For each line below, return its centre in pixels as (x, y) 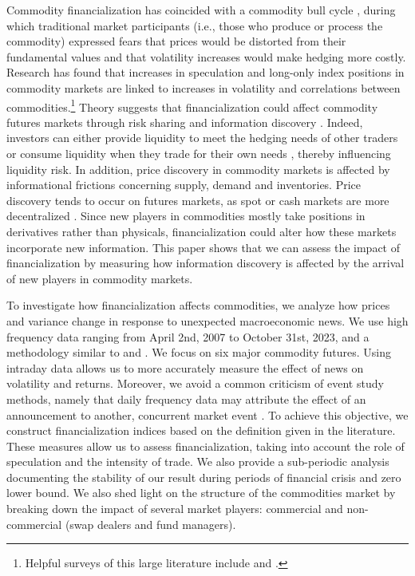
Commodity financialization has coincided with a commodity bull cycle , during (201, 10)
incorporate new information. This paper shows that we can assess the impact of (203, 247)
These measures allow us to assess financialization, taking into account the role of (206, 446)
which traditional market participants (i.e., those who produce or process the (195, 25)
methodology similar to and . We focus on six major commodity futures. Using (199, 352)
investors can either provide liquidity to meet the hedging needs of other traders (202, 138)
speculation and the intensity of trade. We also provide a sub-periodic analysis (198, 462)
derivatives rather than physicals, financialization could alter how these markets (202, 231)
